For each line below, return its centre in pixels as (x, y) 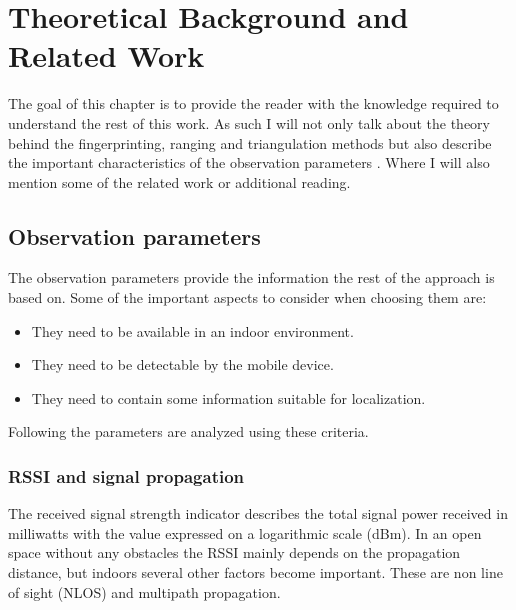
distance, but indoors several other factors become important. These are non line (255, 572)
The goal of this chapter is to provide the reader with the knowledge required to (253, 103)
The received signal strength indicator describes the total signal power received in (258, 513)
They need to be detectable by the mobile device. (182, 364)
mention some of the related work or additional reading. (179, 181)
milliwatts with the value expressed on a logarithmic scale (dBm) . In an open (245, 532)
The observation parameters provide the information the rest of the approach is (251, 277)
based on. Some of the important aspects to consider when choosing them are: (247, 297)
